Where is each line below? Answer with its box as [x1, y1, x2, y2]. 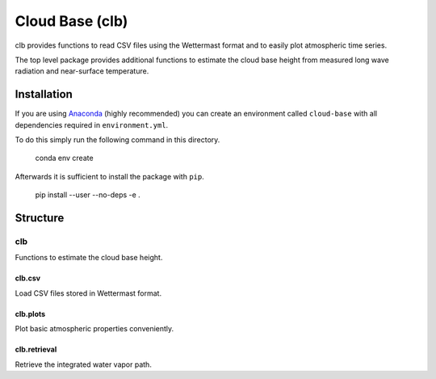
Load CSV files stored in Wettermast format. [15, 288, 161, 298]
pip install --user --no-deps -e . [35, 190, 140, 200]
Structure [15, 211, 65, 225]
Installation [15, 87, 73, 101]
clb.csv [15, 273, 41, 283]
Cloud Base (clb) [15, 12, 128, 30]
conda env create [35, 154, 94, 163]
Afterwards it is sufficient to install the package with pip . [15, 171, 205, 181]
